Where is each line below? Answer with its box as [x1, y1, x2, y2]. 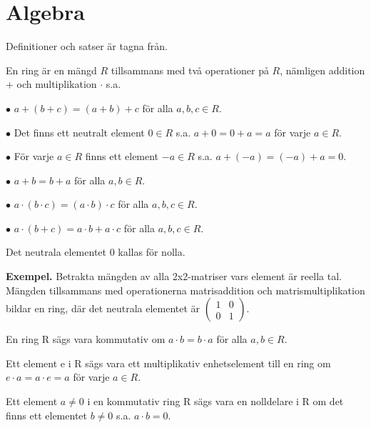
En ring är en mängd [6, 62, 97, 77]
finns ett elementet [6, 407, 88, 422]
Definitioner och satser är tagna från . [6, 39, 168, 54]
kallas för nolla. [118, 244, 185, 259]
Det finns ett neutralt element [14, 124, 145, 139]
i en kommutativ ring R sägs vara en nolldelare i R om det [87, 394, 344, 409]
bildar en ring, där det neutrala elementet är [6, 301, 200, 316]
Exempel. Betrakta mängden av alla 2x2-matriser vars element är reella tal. [6, 269, 342, 284]
